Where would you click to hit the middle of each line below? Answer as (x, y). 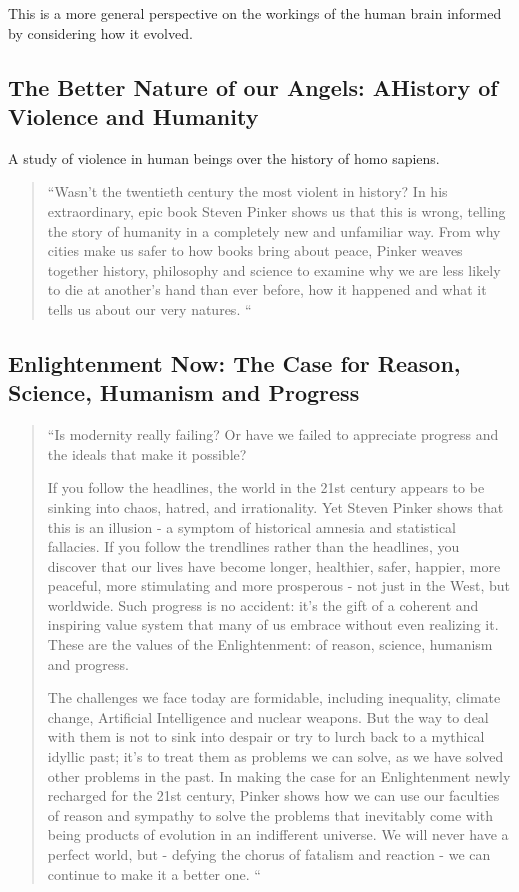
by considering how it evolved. (100, 32)
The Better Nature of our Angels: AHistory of (253, 86)
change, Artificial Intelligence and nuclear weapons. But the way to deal (268, 716)
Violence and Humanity (133, 115)
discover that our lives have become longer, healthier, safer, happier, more (274, 565)
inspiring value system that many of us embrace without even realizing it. (273, 624)
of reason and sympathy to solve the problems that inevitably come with (270, 814)
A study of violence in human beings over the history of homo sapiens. (224, 157)
